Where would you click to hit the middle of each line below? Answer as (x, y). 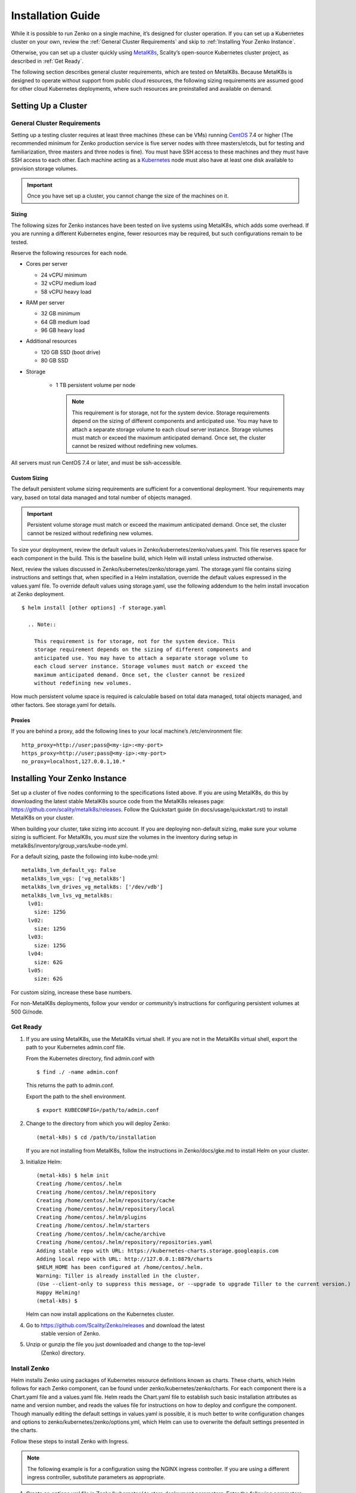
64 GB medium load (65, 322)
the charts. (24, 1430)
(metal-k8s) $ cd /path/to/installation (96, 1137)
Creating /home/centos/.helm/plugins (92, 1217)
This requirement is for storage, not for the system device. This (134, 641)
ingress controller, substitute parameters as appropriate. (96, 1477)
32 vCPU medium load (69, 283)
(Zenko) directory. (63, 1353)
